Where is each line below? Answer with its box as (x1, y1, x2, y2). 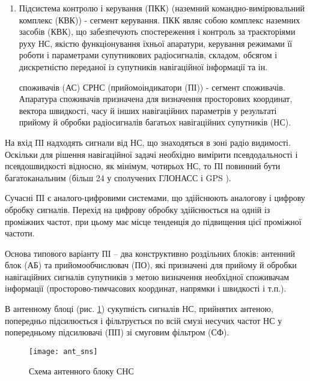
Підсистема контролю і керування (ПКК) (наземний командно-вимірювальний (19, 2, 305, 14)
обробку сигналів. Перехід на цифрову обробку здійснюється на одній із (5, 203, 270, 215)
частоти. (5, 227, 35, 239)
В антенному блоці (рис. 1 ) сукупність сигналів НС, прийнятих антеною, (5, 302, 273, 315)
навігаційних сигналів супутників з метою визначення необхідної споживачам (5, 270, 290, 283)
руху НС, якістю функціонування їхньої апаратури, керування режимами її (19, 37, 293, 49)
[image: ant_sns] (29, 347, 98, 356)
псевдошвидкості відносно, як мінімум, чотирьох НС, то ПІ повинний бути (5, 160, 281, 172)
